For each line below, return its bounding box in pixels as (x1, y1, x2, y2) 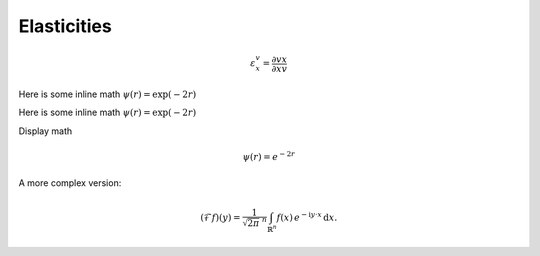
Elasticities (18, 15, 112, 37)
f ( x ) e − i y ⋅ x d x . (276, 210, 338, 224)
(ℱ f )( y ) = (200, 212, 241, 224)
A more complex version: (18, 177, 122, 189)
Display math (18, 125, 73, 137)
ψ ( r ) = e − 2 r (242, 150, 295, 162)
